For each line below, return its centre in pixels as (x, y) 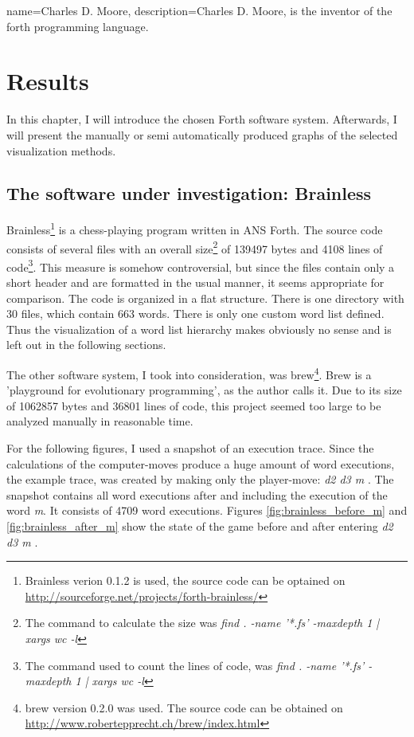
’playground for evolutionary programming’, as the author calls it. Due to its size (204, 390)
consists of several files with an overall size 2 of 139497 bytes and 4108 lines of (195, 247)
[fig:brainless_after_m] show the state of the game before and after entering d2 (200, 526)
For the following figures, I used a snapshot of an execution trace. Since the (190, 448)
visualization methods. (61, 150)
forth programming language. (78, 26)
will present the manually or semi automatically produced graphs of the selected (202, 134)
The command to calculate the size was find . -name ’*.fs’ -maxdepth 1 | (202, 623)
